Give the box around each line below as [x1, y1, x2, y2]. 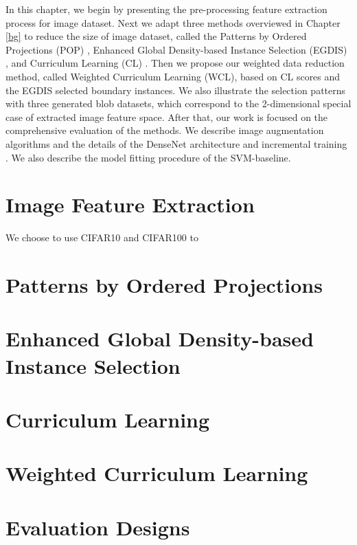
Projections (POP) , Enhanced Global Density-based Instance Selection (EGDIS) [5, 42, 347, 56]
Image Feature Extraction [5, 190, 255, 219]
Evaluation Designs [5, 513, 190, 541]
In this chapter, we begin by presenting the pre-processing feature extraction [5, 2, 327, 16]
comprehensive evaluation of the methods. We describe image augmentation [5, 123, 324, 137]
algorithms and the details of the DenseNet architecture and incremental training [5, 136, 347, 151]
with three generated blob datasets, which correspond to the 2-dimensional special [5, 96, 352, 111]
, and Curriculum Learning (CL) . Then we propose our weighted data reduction [5, 56, 345, 70]
